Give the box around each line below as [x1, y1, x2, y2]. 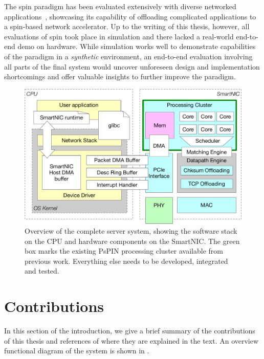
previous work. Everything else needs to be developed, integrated [25, 255, 228, 266]
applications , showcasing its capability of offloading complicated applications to [4, 11, 256, 21]
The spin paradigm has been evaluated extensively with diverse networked [4, 1, 236, 11]
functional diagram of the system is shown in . [4, 345, 149, 356]
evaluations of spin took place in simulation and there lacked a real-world [4, 31, 234, 41]
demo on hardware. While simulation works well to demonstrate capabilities [17, 41, 256, 52]
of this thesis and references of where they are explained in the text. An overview [4, 335, 259, 346]
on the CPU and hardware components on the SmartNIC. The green [25, 235, 240, 246]
